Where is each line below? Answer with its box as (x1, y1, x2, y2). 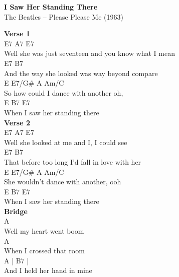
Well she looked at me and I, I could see (4, 136, 127, 147)
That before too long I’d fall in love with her (4, 156, 141, 167)
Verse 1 (4, 28, 30, 39)
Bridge (4, 205, 28, 216)
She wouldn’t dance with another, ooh (4, 176, 121, 187)
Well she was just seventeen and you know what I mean (4, 48, 175, 58)
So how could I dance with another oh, (4, 87, 123, 98)
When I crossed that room (4, 245, 85, 256)
